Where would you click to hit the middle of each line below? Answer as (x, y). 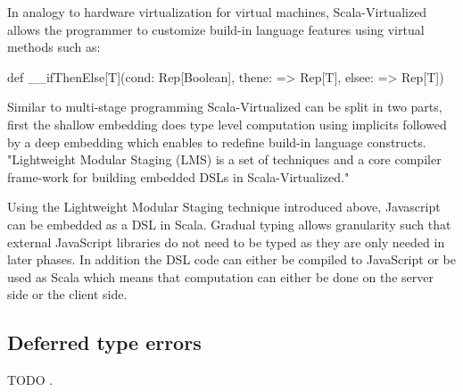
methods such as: (54, 47)
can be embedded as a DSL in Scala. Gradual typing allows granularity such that (229, 224)
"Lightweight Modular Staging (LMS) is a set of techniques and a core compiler (224, 159)
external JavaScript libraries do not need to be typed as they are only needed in (226, 242)
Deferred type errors (104, 342)
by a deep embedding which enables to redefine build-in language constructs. (217, 142)
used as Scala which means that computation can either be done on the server (220, 276)
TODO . (30, 380)
